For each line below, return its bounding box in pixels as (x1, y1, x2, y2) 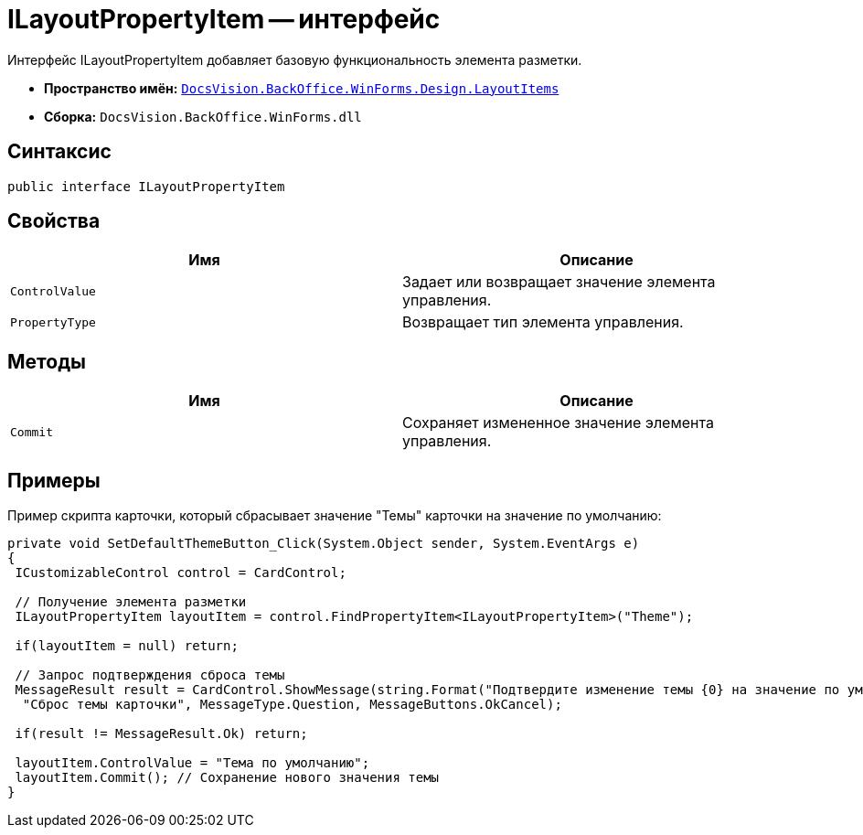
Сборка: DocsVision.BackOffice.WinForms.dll (44, 108, 362, 124)
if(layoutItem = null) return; (15, 638, 239, 654)
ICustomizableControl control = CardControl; (15, 565, 346, 581)
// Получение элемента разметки (15, 594, 247, 610)
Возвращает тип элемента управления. (402, 313, 684, 332)
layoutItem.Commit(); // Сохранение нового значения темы (15, 770, 440, 786)
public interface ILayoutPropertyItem (7, 178, 285, 194)
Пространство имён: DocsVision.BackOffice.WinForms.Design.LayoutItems (44, 80, 559, 96)
